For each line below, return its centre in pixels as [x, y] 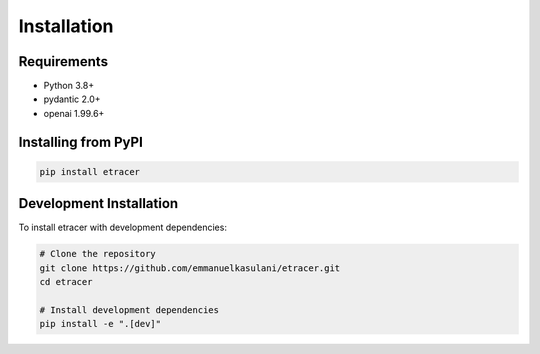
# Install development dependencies [129, 309]
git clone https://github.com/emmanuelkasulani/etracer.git [190, 268]
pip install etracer [89, 171]
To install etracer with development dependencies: [122, 227]
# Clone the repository [98, 254]
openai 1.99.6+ [74, 113]
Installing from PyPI [81, 141]
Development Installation [98, 203]
